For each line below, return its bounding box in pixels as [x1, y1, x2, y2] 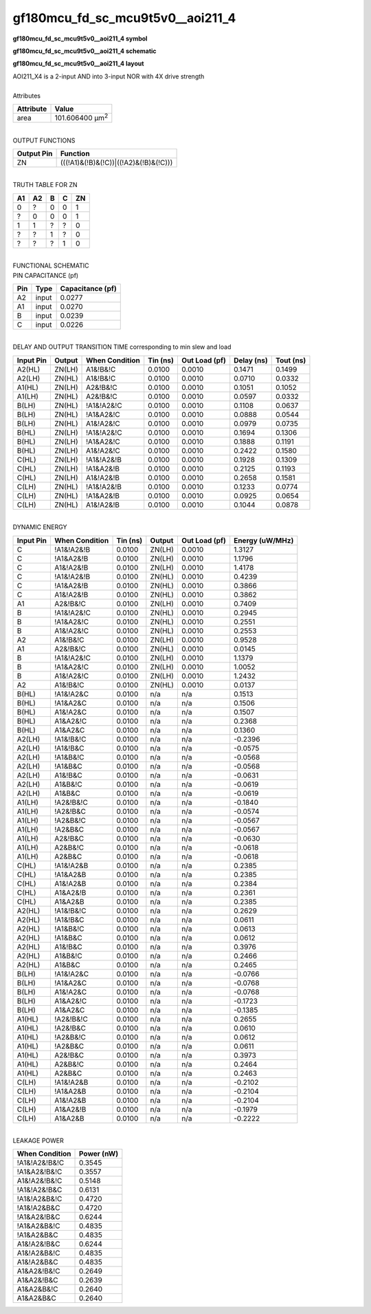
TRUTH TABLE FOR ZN [12, 181, 78, 189]
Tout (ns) [276, 355, 306, 365]
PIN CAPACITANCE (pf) [12, 271, 79, 279]
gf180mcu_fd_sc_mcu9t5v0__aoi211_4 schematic [12, 47, 157, 55]
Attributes [12, 91, 41, 100]
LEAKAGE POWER [12, 1136, 65, 1145]
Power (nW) [79, 1149, 119, 1159]
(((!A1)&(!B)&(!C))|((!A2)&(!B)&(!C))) [60, 158, 173, 167]
